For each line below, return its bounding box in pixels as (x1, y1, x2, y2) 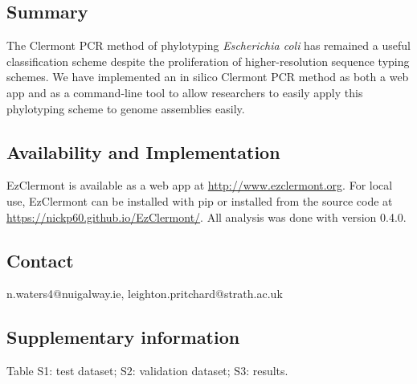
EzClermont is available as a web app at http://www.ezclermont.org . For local (6, 177, 393, 194)
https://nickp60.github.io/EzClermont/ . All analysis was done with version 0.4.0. (6, 208, 407, 225)
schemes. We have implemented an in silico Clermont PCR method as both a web (6, 68, 409, 85)
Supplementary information (6, 325, 240, 349)
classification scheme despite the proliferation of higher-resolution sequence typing (6, 52, 410, 69)
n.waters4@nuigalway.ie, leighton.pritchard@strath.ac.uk (6, 285, 283, 302)
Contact (6, 247, 74, 272)
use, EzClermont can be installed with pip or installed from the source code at (6, 192, 393, 209)
